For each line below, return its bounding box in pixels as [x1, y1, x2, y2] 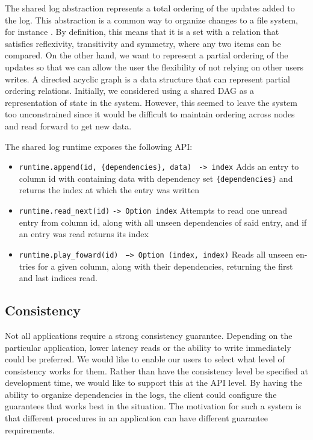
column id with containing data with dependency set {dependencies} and [19, 172, 293, 184]
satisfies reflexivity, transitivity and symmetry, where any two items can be [5, 37, 281, 49]
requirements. [5, 423, 55, 436]
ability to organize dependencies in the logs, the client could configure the [5, 388, 277, 400]
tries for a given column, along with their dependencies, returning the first [19, 259, 293, 272]
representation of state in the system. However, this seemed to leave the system [5, 96, 297, 108]
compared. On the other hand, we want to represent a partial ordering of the [5, 49, 288, 61]
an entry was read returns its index [19, 228, 149, 240]
